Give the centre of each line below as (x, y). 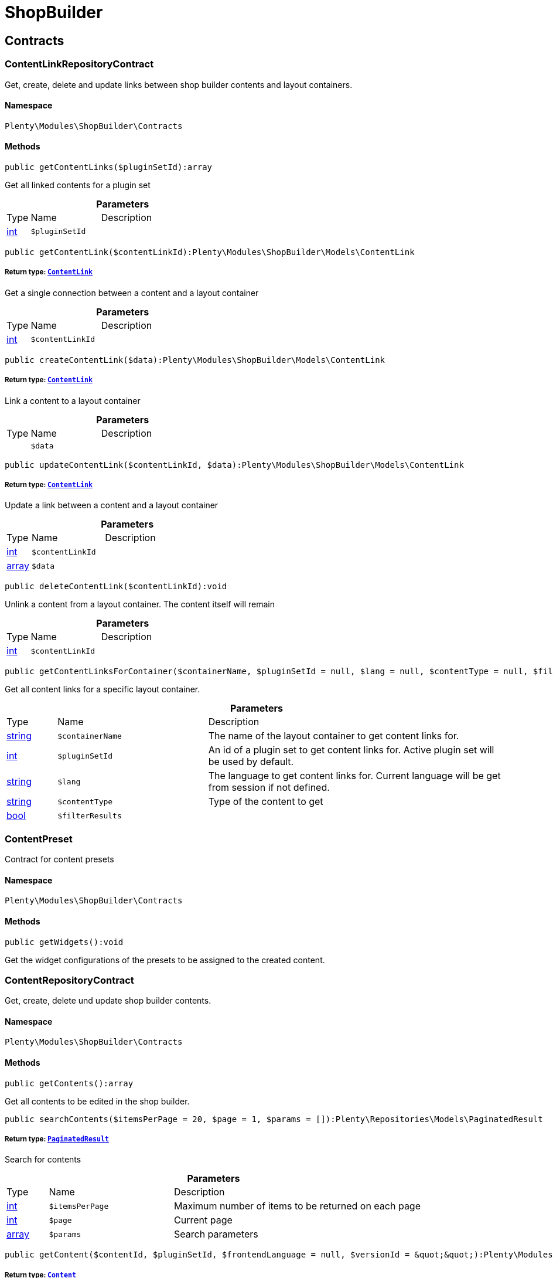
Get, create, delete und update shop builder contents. (108, 1001)
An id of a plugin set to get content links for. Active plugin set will (351, 750)
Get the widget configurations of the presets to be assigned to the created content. (165, 960)
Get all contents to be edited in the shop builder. (97, 1101)
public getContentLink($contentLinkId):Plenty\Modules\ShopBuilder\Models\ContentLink (210, 252)
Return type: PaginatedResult (57, 1139)
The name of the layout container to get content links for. (334, 736)
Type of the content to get (266, 802)
